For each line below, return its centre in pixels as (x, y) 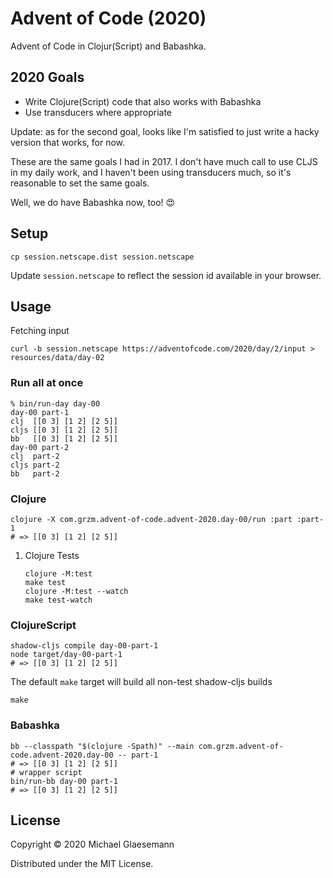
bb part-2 (35, 473)
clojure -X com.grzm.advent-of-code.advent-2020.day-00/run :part (151, 519)
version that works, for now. (68, 142)
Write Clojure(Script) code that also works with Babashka (143, 101)
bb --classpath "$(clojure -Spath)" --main (102, 746)
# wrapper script (46, 772)
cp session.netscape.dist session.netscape (102, 257)
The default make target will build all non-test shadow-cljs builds (141, 682)
